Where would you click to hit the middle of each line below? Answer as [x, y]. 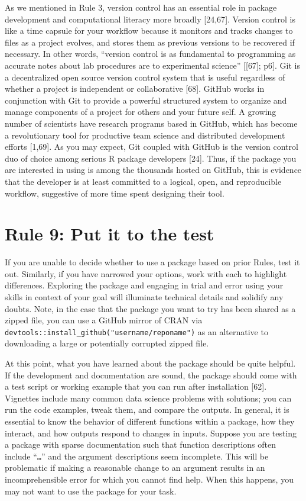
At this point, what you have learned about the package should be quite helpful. [150, 363]
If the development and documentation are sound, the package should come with [151, 375]
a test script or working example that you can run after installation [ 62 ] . [136, 386]
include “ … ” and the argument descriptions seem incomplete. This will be [137, 456]
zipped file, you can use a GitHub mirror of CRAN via [104, 320]
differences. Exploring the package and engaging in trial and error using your [144, 285]
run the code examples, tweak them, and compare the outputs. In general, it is [147, 410]
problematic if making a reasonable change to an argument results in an [135, 468]
